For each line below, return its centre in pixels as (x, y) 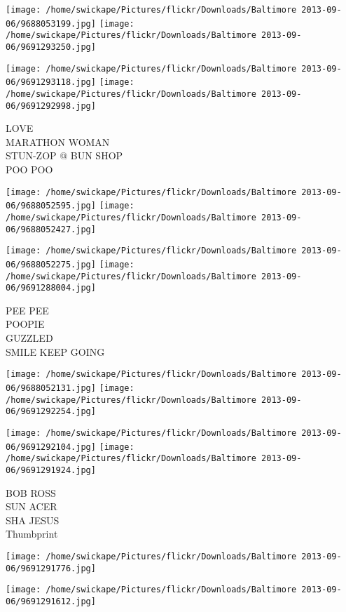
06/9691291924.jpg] (51, 470)
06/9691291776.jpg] (51, 568)
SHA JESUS (33, 520)
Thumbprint (32, 534)
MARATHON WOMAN (58, 141)
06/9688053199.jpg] (51, 24)
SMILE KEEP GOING (55, 351)
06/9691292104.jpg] (51, 447)
